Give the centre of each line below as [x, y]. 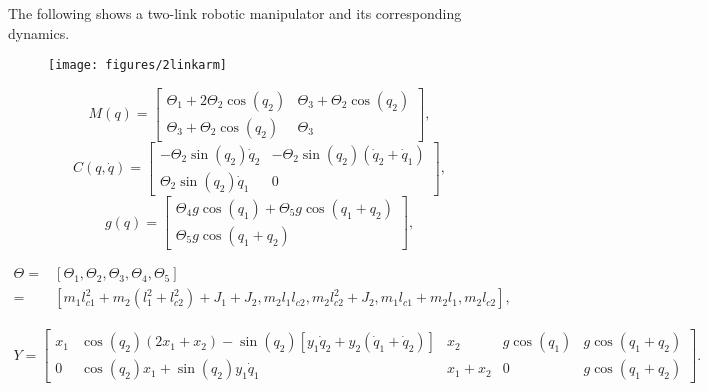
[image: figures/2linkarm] [137, 65]
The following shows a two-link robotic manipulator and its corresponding [235, 13]
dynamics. [39, 32]
